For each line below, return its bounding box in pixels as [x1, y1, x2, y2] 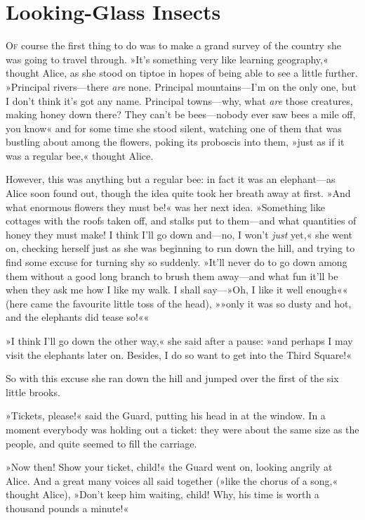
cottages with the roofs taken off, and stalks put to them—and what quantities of [6, 213, 357, 228]
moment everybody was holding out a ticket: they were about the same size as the [6, 421, 359, 436]
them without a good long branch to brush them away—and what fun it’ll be [6, 268, 338, 283]
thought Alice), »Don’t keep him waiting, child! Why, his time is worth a [6, 487, 319, 502]
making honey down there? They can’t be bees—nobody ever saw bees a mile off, [6, 107, 356, 122]
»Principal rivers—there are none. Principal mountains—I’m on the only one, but [6, 79, 357, 94]
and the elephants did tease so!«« [6, 310, 150, 324]
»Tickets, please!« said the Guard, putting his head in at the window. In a [6, 408, 326, 423]
